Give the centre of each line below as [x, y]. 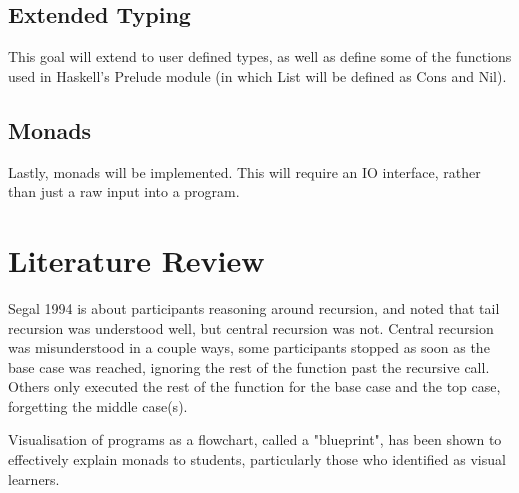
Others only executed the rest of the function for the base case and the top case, [254, 386]
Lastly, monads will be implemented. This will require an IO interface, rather [244, 171]
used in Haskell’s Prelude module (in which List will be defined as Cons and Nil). [257, 75]
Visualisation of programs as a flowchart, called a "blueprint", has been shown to [255, 439]
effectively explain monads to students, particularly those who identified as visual [257, 459]
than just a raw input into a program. [124, 191]
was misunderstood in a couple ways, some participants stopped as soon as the [249, 347]
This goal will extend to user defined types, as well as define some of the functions [260, 56]
